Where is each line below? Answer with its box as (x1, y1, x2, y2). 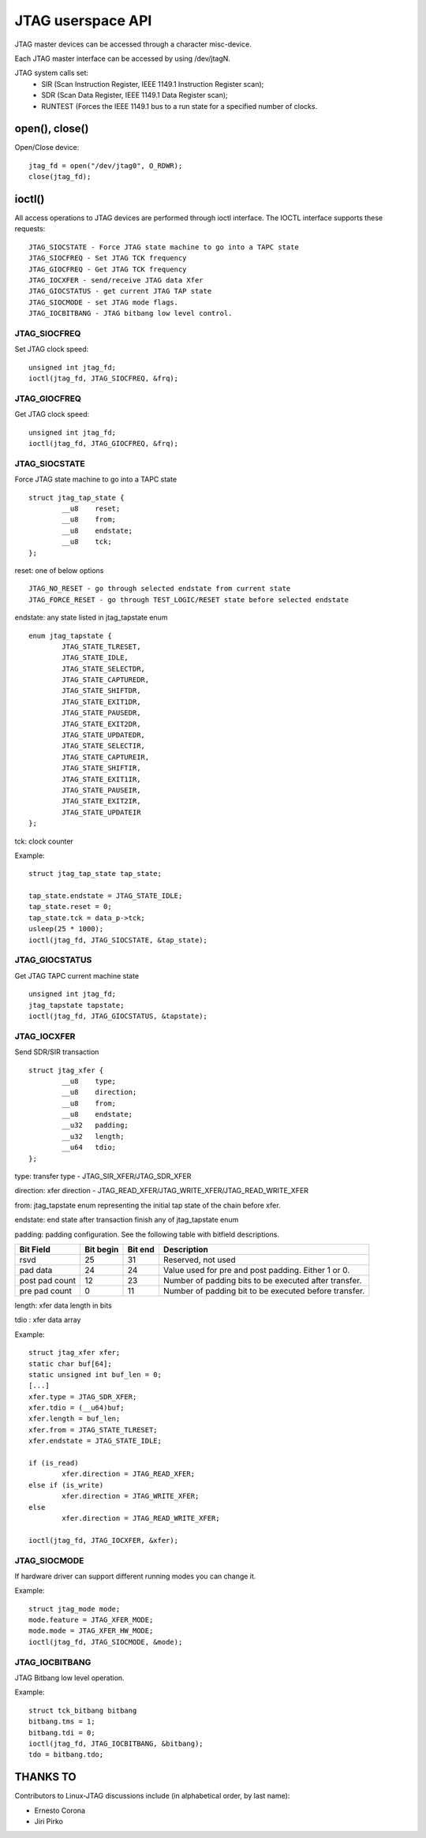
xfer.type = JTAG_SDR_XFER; (28, 1392, 137, 1401)
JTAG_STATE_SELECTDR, (62, 664, 146, 673)
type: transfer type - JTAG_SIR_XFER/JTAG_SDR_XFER (14, 1172, 192, 1181)
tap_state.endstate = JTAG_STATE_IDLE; (28, 892, 183, 900)
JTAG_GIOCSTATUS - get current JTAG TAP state (28, 286, 212, 296)
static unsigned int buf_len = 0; (28, 1370, 162, 1379)
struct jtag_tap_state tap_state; (28, 869, 162, 878)
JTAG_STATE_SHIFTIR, (62, 764, 141, 773)
